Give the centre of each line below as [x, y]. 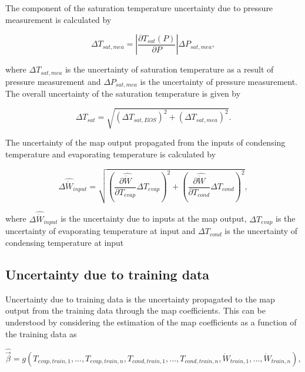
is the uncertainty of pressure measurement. [219, 81]
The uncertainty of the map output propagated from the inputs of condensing [145, 142]
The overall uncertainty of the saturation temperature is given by [123, 93]
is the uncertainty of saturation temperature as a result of [169, 69]
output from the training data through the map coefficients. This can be [135, 310]
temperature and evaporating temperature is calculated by [111, 154]
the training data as [41, 333]
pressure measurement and [53, 81]
